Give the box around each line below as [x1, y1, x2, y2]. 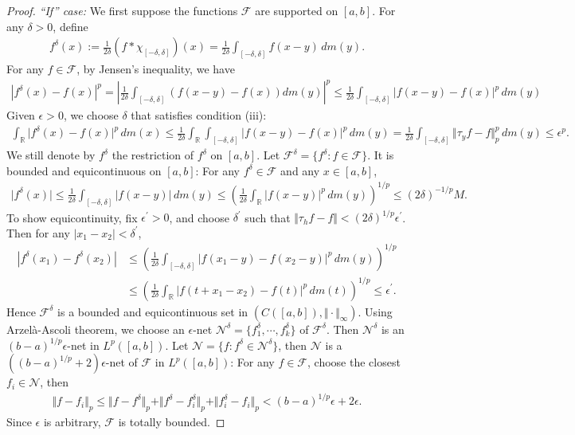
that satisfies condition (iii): [131, 107, 267, 123]
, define [53, 18, 88, 34]
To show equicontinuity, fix [6, 209, 138, 225]
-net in [67, 336, 100, 353]
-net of [105, 354, 138, 370]
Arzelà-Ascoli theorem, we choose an [6, 320, 185, 337]
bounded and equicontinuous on [6, 162, 162, 178]
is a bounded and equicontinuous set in [57, 303, 248, 319]
